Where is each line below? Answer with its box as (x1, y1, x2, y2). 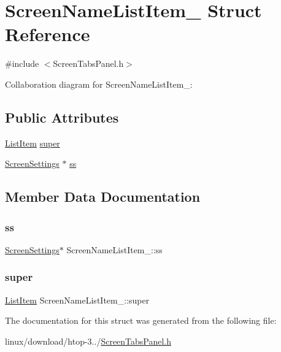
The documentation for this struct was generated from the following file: (5, 314, 277, 327)
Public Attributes (5, 107, 119, 126)
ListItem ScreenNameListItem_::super (5, 293, 150, 306)
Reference (5, 21, 90, 47)
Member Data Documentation (5, 187, 201, 206)
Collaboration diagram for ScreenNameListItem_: (5, 77, 193, 90)
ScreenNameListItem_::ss (66, 243, 163, 256)
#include (5, 57, 39, 70)
